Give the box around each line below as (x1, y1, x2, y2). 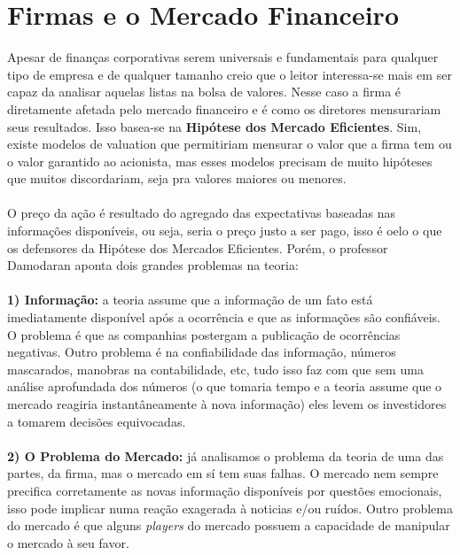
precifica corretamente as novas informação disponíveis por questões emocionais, (7, 481, 442, 499)
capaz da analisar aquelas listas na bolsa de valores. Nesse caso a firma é (7, 82, 402, 101)
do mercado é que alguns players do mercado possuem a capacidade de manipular (7, 516, 450, 535)
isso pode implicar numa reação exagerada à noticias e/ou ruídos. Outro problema (7, 498, 453, 517)
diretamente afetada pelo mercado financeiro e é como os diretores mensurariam (7, 99, 441, 118)
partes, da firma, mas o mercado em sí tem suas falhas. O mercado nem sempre (7, 464, 439, 482)
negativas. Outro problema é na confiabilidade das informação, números (7, 343, 396, 361)
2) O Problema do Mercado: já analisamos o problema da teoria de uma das (7, 446, 444, 465)
